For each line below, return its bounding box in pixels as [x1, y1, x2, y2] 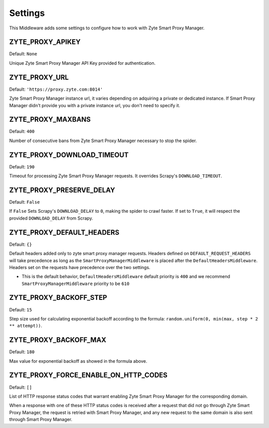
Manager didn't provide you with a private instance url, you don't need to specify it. [9, 102, 180, 108]
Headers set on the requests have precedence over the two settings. [9, 264, 150, 270]
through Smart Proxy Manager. [9, 417, 72, 423]
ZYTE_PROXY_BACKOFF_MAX [9, 336, 107, 344]
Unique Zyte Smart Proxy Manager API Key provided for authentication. [9, 60, 156, 66]
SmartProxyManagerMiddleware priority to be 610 [21, 281, 130, 286]
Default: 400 [9, 129, 35, 135]
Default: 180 [9, 349, 35, 355]
